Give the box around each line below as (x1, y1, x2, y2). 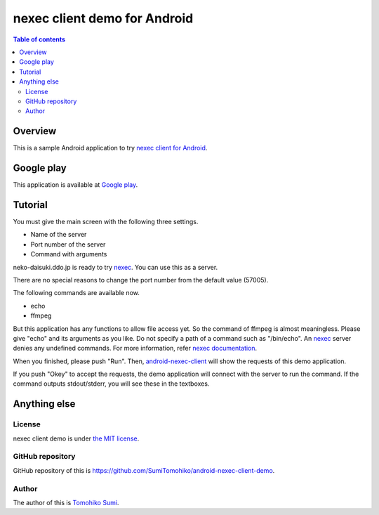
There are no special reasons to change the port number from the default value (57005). (13, 275, 269, 284)
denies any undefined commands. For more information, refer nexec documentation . (13, 344, 258, 353)
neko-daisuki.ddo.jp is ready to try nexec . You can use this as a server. (13, 263, 218, 271)
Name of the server (30, 230, 87, 239)
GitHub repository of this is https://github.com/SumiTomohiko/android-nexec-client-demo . (13, 466, 275, 474)
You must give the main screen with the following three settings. (13, 218, 199, 226)
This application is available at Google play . (13, 181, 138, 189)
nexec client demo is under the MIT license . (13, 434, 140, 443)
